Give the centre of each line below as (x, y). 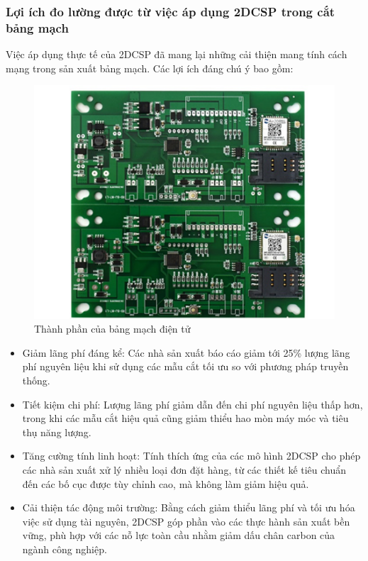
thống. (36, 381)
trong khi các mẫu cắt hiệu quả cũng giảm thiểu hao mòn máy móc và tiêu (185, 418)
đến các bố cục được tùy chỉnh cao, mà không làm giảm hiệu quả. (166, 483)
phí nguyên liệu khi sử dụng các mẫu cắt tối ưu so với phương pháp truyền (185, 366)
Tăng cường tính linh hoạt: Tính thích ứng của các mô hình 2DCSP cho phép (191, 456)
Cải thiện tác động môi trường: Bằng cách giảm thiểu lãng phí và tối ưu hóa (189, 507)
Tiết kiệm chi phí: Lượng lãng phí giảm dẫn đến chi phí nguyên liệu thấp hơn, (193, 404)
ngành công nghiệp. (65, 549)
